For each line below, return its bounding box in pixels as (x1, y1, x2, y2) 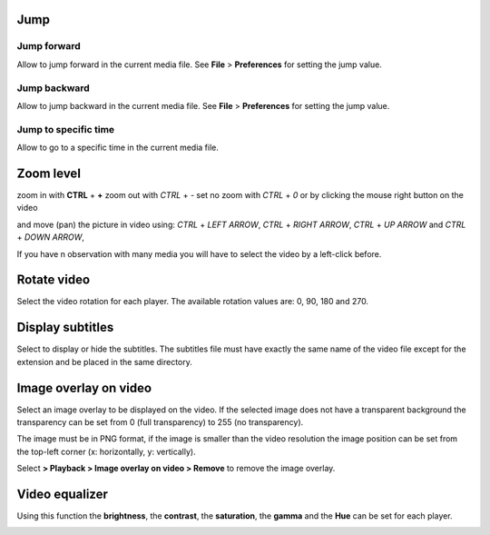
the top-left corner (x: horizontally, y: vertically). (16, 446, 196, 457)
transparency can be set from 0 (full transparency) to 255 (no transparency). (16, 417, 304, 428)
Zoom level (16, 165, 82, 181)
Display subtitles (16, 320, 114, 335)
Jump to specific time (16, 123, 115, 135)
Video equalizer (16, 487, 109, 501)
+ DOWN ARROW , (16, 232, 85, 243)
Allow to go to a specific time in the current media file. (16, 142, 220, 154)
